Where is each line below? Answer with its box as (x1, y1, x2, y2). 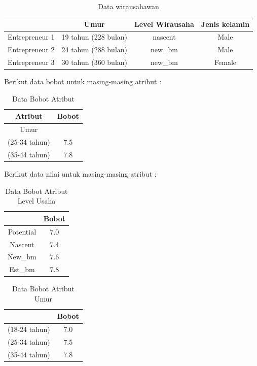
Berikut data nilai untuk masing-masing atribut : (4, 169, 157, 179)
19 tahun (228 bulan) (61, 31, 128, 42)
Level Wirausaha (134, 18, 194, 29)
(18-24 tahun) (8, 324, 50, 335)
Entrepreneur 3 (8, 57, 55, 68)
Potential (8, 226, 36, 237)
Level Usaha (17, 195, 56, 206)
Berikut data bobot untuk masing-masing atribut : (4, 76, 162, 87)
